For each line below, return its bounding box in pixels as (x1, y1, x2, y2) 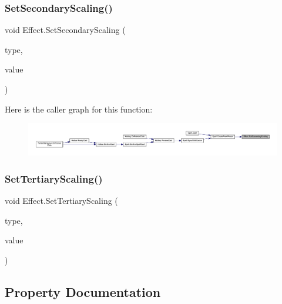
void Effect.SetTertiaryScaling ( (5, 194, 118, 207)
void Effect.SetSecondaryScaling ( (5, 24, 126, 36)
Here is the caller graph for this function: (5, 103, 153, 115)
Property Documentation (5, 282, 161, 300)
